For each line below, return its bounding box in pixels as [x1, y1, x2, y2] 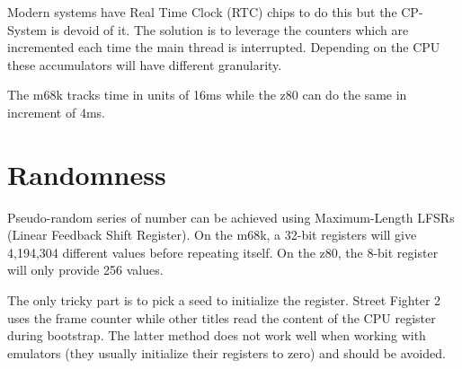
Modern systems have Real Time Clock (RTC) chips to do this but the [7, 3, 397, 21]
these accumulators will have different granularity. [7, 55, 282, 74]
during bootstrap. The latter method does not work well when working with [7, 326, 426, 345]
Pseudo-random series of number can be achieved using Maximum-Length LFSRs [7, 207, 455, 226]
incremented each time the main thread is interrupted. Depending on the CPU [7, 38, 440, 57]
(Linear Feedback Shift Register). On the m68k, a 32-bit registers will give [7, 225, 417, 244]
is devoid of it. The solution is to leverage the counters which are [50, 20, 409, 39]
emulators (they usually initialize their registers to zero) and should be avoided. [7, 343, 446, 362]
